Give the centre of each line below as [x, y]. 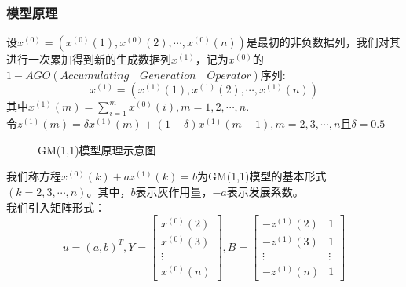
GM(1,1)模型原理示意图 [97, 149]
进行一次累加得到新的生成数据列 [89, 59]
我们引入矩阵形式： [56, 207]
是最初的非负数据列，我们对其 [323, 42]
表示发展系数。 [265, 191]
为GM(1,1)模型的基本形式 [262, 176]
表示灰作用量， [174, 191]
